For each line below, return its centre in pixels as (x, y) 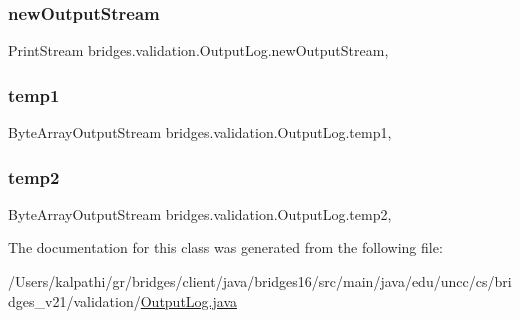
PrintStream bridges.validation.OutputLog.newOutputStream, (198, 50)
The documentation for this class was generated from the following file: (225, 247)
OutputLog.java (188, 300)
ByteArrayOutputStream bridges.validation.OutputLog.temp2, (200, 213)
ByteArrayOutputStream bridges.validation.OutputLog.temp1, (200, 132)
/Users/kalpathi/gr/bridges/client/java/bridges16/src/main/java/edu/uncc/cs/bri (260, 281)
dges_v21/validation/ (74, 300)
